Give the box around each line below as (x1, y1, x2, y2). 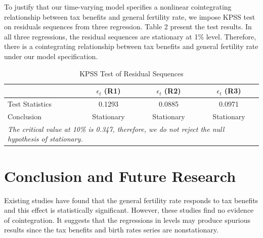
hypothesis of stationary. (8, 133, 83, 144)
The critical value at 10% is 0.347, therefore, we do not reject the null (8, 123, 225, 134)
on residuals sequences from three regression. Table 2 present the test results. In (4, 21, 252, 32)
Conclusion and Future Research (4, 165, 236, 186)
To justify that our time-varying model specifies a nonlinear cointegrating (4, 2, 232, 12)
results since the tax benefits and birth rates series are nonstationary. (4, 224, 218, 235)
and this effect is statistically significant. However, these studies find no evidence (4, 205, 254, 215)
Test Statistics (8, 99, 52, 109)
